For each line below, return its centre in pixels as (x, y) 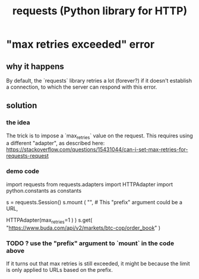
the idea (18, 123)
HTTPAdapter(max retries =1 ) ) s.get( (49, 220)
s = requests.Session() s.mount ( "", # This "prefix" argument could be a (94, 202)
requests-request (28, 156)
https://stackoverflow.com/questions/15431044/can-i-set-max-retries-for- (97, 149)
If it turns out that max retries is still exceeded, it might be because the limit (98, 264)
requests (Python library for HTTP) (100, 11)
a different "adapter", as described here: (56, 143)
